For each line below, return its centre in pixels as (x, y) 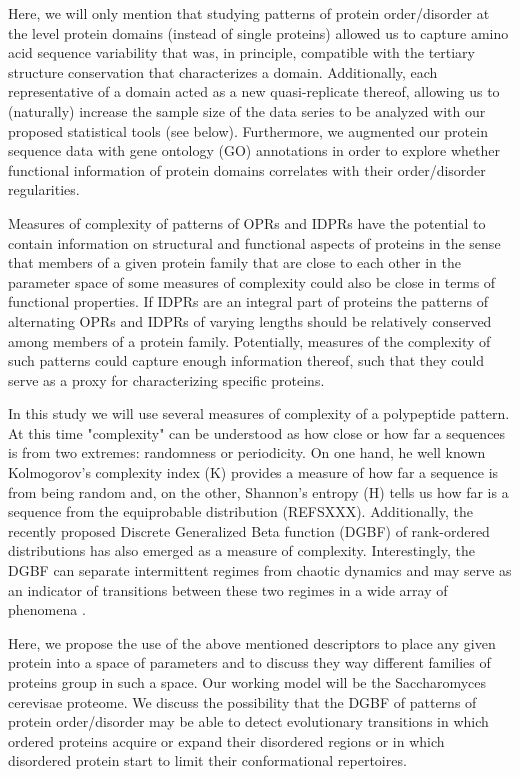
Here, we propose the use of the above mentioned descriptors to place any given (252, 642)
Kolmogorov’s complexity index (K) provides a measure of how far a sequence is (253, 472)
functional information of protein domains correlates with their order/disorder (247, 169)
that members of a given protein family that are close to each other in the (234, 262)
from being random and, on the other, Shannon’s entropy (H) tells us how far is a (258, 491)
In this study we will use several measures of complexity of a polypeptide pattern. (259, 413)
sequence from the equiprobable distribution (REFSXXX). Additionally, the (240, 511)
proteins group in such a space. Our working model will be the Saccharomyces (247, 682)
